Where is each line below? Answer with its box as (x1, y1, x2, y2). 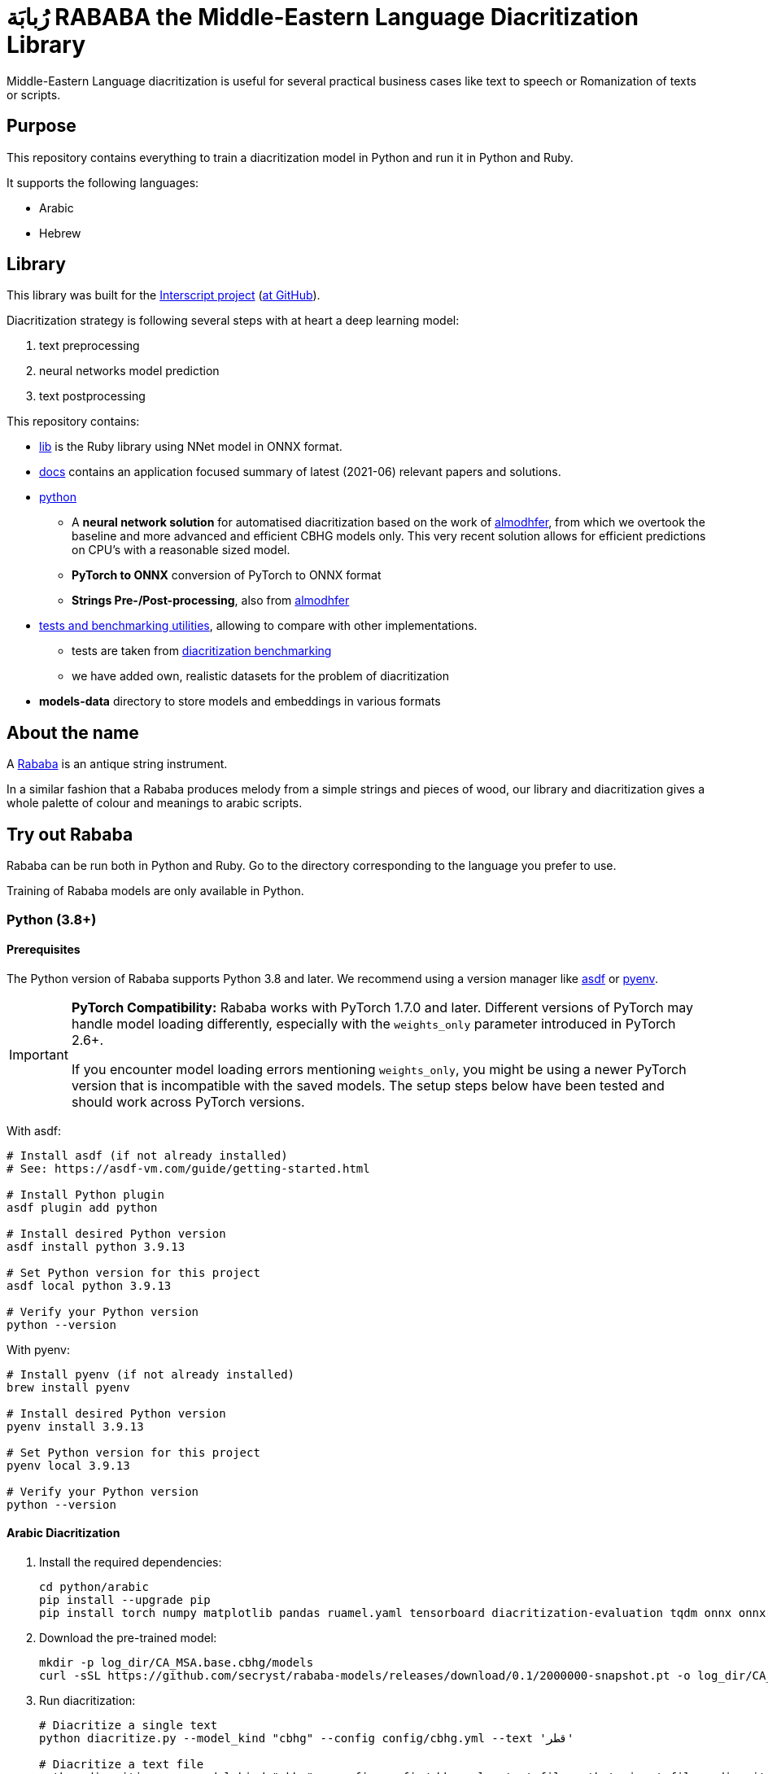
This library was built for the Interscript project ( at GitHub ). (7, 288, 321, 303)
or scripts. (7, 87, 61, 102)
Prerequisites (7, 942, 81, 957)
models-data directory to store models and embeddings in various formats (39, 694, 441, 709)
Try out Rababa (7, 824, 133, 845)
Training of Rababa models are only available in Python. (7, 884, 304, 898)
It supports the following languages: (7, 175, 199, 190)
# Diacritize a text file (39, 1757, 204, 1771)
